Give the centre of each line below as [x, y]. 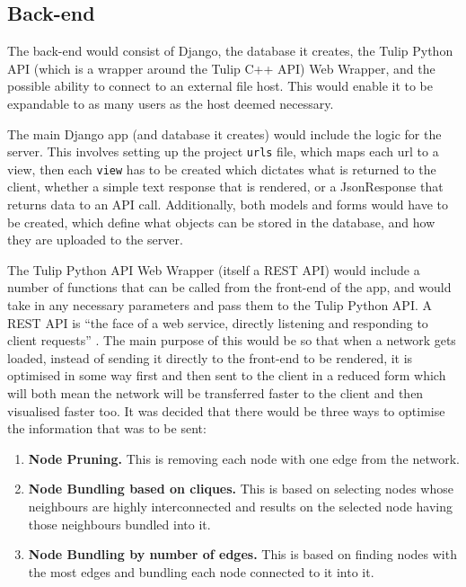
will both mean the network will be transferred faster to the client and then [215, 393]
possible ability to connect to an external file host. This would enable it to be [220, 86]
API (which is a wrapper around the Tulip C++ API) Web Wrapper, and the [221, 68]
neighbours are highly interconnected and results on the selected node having [241, 506]
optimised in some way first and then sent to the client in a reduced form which [227, 375]
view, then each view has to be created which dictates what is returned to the [222, 169]
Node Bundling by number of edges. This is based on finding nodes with [242, 554]
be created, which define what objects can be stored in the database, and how [221, 222]
